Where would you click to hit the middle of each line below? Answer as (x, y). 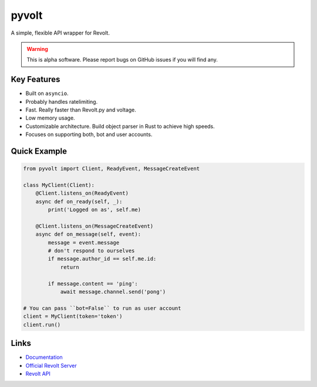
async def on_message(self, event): (88, 234)
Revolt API (38, 374)
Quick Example (39, 151)
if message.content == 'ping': (93, 284)
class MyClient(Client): (59, 185)
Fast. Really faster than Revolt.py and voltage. (81, 110)
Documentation (44, 357)
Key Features (36, 79)
